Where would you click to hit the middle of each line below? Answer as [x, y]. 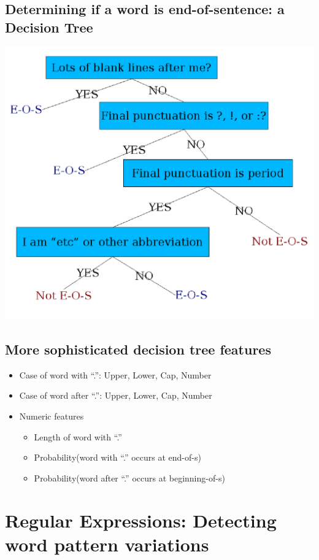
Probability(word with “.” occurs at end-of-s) [117, 457]
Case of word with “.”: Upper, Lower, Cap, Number [115, 374]
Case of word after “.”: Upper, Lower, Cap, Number [116, 395]
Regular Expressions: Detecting [141, 520]
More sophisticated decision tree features [138, 349]
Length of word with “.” [78, 436]
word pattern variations [107, 544]
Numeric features [52, 416]
